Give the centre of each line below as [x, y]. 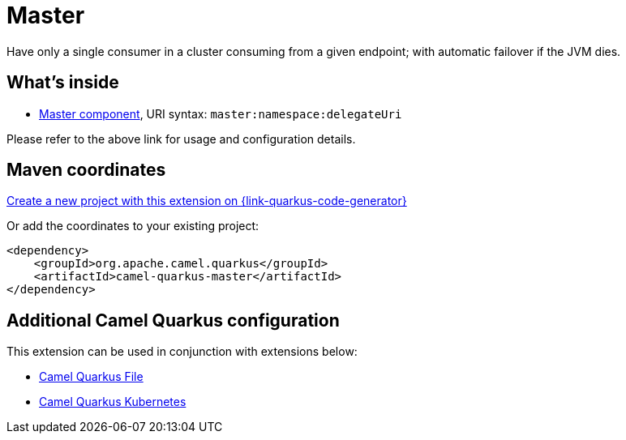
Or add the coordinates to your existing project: [133, 226]
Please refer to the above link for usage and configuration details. [181, 139]
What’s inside [63, 83]
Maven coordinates [86, 170]
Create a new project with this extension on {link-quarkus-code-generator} [207, 201]
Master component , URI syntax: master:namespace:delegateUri [221, 113]
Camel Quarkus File [91, 377]
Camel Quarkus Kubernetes [113, 402]
